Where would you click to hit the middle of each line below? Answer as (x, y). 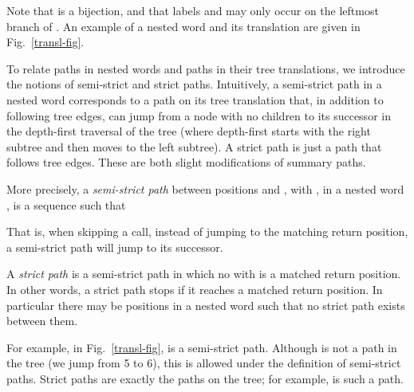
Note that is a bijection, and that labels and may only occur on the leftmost (193, 10)
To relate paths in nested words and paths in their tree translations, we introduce (206, 68)
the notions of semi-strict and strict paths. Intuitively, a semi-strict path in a (194, 84)
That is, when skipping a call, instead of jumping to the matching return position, (207, 231)
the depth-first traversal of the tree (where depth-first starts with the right (189, 131)
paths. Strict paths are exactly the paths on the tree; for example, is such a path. (205, 378)
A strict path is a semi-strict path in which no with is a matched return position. (204, 274)
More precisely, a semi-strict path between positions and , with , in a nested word (205, 188)
